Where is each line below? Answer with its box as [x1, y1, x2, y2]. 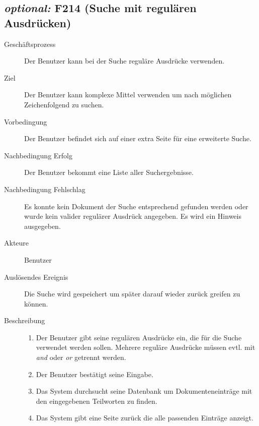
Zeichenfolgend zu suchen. [24, 99, 104, 109]
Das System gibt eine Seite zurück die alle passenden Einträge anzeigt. [36, 412, 253, 423]
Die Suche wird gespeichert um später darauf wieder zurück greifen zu [24, 288, 240, 299]
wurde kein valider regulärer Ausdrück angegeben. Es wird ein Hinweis [24, 211, 241, 221]
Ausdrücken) [4, 15, 71, 30]
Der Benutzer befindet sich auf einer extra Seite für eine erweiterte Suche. [24, 133, 251, 144]
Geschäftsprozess [4, 38, 56, 49]
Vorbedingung [4, 116, 47, 127]
